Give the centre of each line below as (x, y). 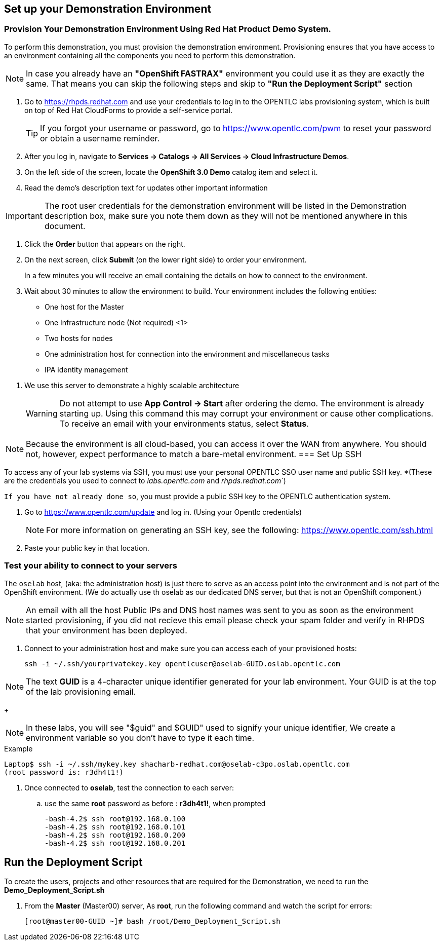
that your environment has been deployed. (107, 630)
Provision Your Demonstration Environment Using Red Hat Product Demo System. (168, 29)
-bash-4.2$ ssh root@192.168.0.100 (115, 819)
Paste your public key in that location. (87, 548)
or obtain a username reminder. (100, 138)
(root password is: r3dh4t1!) (64, 772)
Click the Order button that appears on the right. (105, 244)
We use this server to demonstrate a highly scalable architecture (132, 385)
